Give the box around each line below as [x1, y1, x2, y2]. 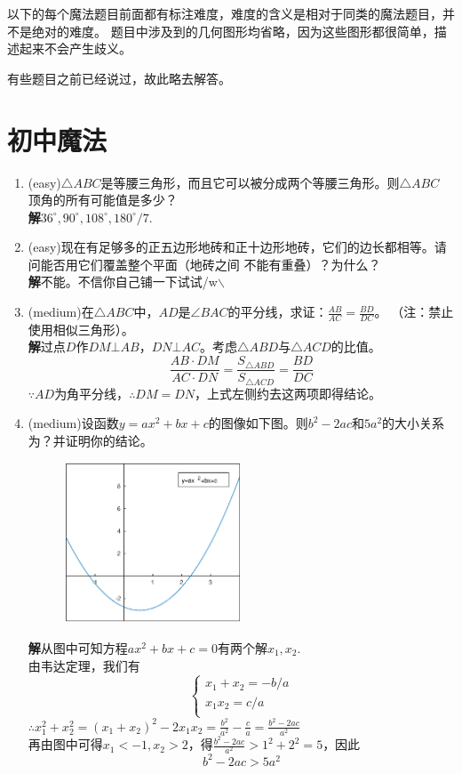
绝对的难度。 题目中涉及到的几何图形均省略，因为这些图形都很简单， [31, 21, 434, 40]
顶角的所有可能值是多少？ [28, 190, 178, 209]
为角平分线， [54, 383, 130, 402]
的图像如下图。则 [208, 414, 308, 432]
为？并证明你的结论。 [28, 431, 153, 449]
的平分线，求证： [227, 302, 328, 321]
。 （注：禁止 [374, 302, 454, 321]
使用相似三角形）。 [28, 319, 134, 338]
